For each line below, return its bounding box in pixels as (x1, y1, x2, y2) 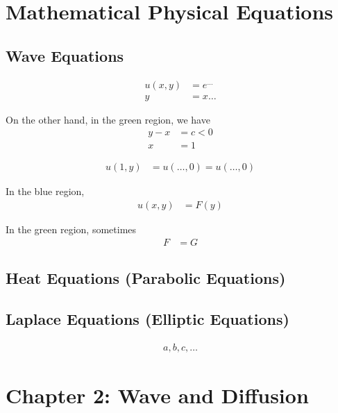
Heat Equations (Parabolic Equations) (6, 267, 286, 288)
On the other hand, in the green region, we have (6, 112, 210, 126)
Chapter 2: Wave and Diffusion (6, 380, 309, 409)
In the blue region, (6, 184, 85, 199)
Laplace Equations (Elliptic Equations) (6, 307, 289, 329)
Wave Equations (6, 44, 124, 66)
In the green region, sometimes (6, 221, 137, 236)
